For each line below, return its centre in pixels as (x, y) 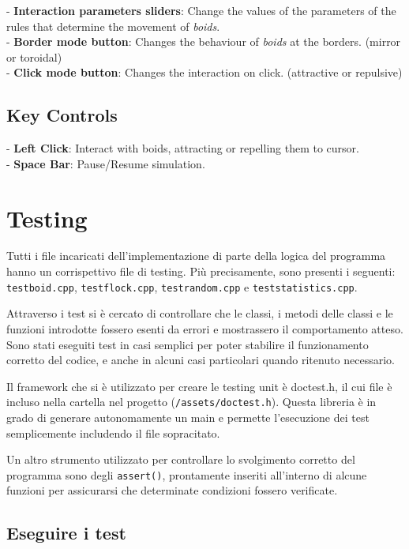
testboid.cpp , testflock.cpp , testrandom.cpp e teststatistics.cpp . (182, 286)
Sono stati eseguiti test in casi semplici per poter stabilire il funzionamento (188, 344)
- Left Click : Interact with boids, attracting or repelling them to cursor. (183, 148)
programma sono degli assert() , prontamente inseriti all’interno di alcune (187, 474)
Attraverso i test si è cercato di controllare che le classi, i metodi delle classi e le (200, 313)
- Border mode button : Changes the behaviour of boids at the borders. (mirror (204, 41)
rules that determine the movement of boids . (113, 26)
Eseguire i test (66, 533)
